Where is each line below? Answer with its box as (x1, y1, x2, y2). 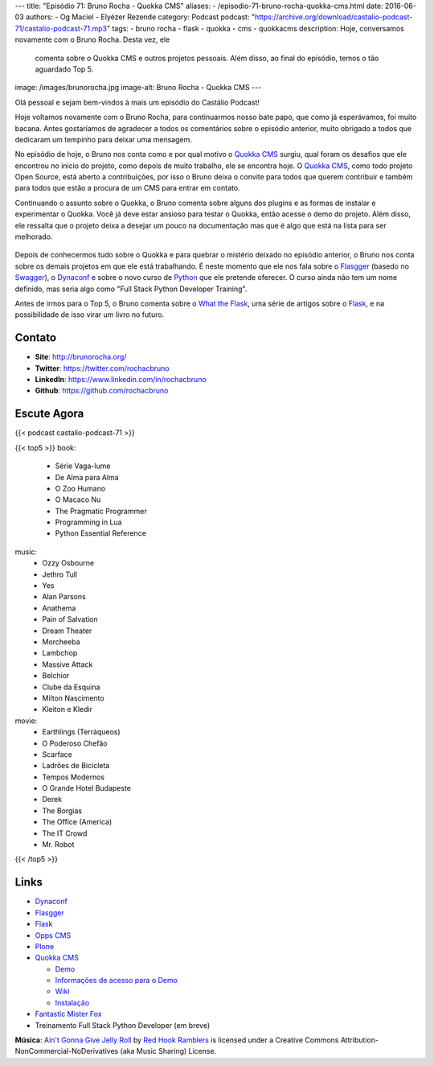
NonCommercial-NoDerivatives (14, 1046, 119, 1056)
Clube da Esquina (42, 682, 100, 692)
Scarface (42, 749, 72, 759)
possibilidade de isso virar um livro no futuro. (14, 310, 165, 319)
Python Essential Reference (55, 528, 146, 538)
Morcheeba (42, 637, 80, 647)
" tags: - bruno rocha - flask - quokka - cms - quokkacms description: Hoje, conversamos (106, 23, 405, 33)
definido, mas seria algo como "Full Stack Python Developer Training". (14, 284, 248, 294)
